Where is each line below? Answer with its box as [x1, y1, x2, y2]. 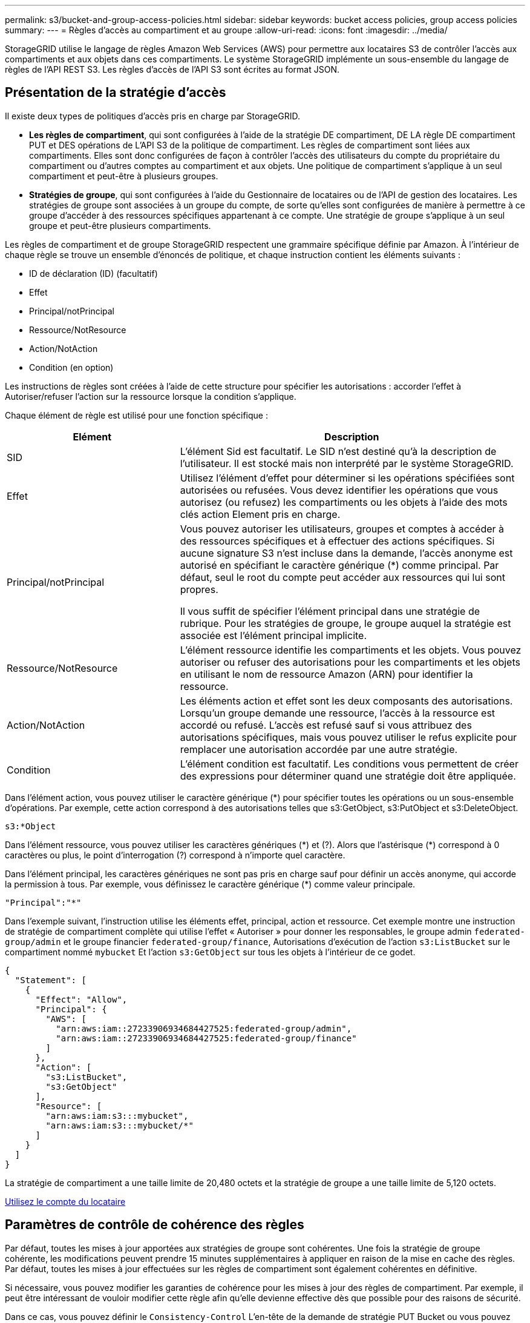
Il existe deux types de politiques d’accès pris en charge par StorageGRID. [5, 110, 300, 121]
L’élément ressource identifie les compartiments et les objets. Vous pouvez [180, 643, 522, 656]
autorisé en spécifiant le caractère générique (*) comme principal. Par [180, 559, 499, 571]
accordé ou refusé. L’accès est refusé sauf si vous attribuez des [180, 718, 472, 731]
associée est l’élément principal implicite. [180, 629, 367, 642]
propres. [180, 583, 218, 595]
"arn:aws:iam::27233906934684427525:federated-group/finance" [56, 1033, 357, 1043]
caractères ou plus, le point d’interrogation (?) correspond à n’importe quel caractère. [5, 849, 345, 860]
